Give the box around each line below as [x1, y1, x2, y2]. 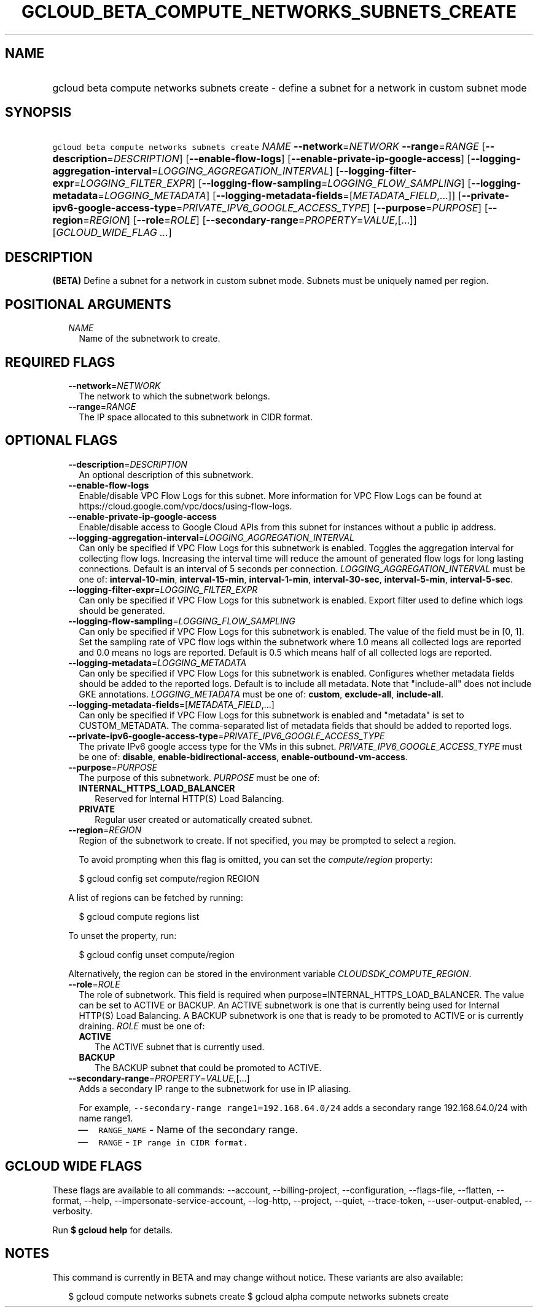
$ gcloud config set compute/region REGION [79, 873, 260, 884]
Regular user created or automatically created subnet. [95, 814, 313, 825]
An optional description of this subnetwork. [79, 469, 254, 480]
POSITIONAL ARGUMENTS [5, 296, 171, 312]
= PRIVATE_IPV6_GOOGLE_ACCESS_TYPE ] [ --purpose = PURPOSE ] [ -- [176, 202, 497, 214]
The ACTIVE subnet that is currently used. [95, 1041, 265, 1052]
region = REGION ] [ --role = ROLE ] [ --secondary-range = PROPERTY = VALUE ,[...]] [52, 214, 417, 227]
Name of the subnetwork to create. [79, 333, 220, 344]
